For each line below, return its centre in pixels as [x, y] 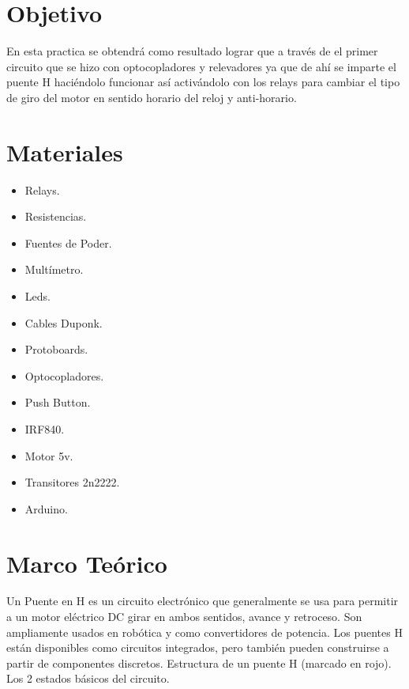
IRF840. [45, 428]
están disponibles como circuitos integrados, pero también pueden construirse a [198, 647]
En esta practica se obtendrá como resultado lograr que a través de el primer [192, 51]
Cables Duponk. [64, 322]
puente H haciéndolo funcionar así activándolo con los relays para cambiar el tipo [203, 82]
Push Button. [58, 402]
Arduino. [46, 508]
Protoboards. [56, 349]
